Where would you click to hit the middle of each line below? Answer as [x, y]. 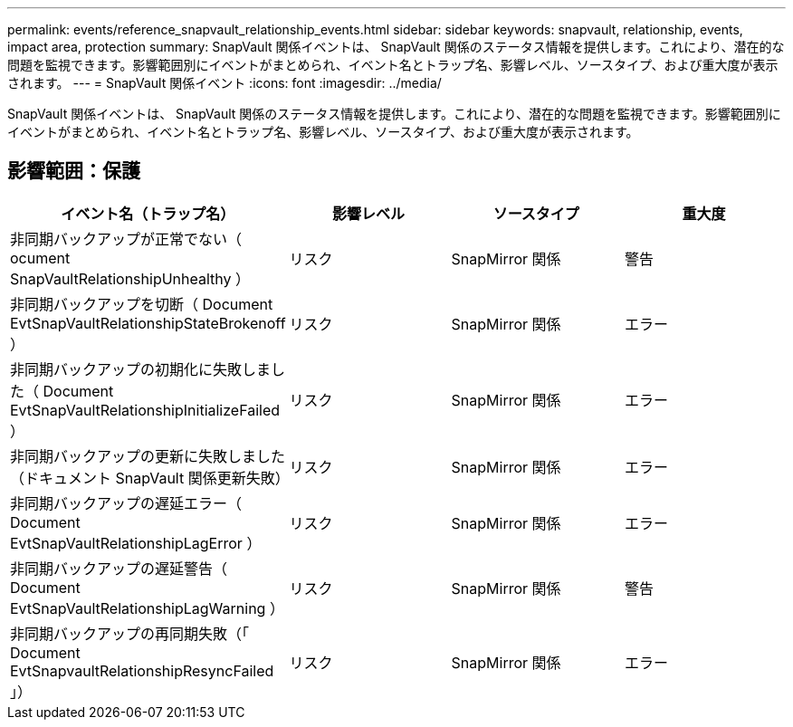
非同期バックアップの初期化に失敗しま [141, 369]
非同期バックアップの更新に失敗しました [148, 456]
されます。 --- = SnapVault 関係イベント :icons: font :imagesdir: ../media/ [225, 83]
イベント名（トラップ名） [148, 213]
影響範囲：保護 [74, 171]
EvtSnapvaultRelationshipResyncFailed [142, 670]
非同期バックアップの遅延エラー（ [126, 503]
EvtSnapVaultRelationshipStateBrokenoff [148, 323]
